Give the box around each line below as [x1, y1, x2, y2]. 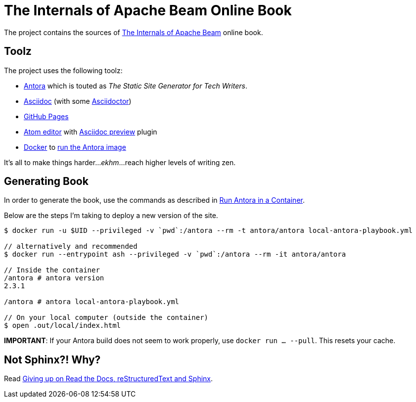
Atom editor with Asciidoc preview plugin [24, 127, 157, 136]
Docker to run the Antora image [24, 142, 126, 151]
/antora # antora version [4, 274, 104, 282]
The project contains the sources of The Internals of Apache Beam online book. [4, 28, 263, 37]
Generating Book [4, 175, 89, 188]
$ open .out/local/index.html [4, 321, 121, 330]
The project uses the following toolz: [4, 66, 123, 75]
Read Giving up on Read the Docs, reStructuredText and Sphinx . [4, 374, 213, 383]
